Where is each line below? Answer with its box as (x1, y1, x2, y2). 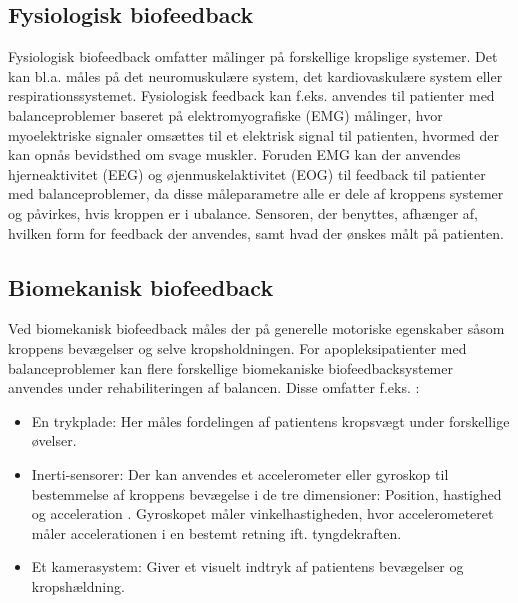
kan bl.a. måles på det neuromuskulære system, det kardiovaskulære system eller (8, 65, 503, 86)
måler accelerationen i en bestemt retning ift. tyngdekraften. (31, 522, 402, 543)
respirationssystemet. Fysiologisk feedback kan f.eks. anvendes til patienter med (8, 85, 495, 106)
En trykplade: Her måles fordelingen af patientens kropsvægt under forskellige (31, 410, 510, 431)
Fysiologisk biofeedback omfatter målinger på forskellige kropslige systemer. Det (8, 46, 498, 67)
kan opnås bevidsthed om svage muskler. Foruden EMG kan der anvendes (8, 144, 461, 165)
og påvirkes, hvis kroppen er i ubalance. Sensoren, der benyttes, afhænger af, (8, 202, 478, 223)
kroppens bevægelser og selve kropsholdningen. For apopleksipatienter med (8, 337, 467, 358)
